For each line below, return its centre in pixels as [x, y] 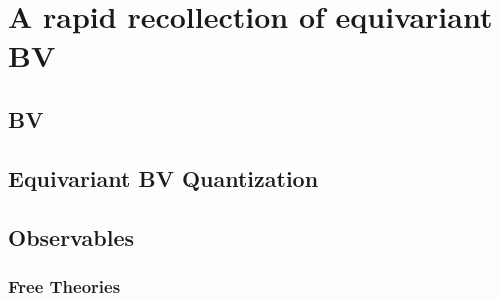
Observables [71, 236]
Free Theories [64, 285]
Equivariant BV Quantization [163, 177]
